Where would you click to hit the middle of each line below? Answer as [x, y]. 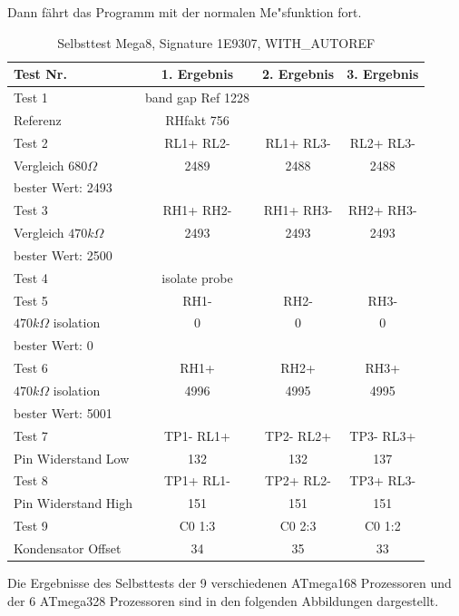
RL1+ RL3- [298, 142]
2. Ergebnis [298, 74]
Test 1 [31, 98]
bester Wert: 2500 [63, 254]
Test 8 [31, 480]
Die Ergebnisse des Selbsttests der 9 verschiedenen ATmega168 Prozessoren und [229, 582]
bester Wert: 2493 [63, 187]
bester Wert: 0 [54, 345]
